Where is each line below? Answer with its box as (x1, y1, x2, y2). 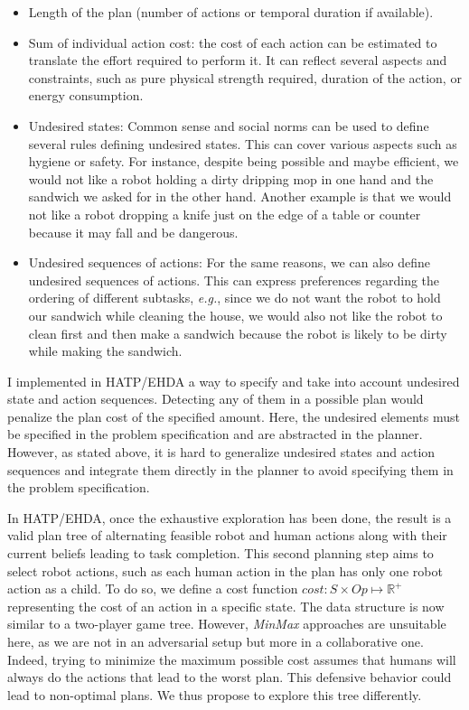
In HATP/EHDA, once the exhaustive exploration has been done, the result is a (7, 508, 452, 527)
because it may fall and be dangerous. (28, 222, 239, 241)
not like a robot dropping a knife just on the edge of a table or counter (28, 204, 421, 223)
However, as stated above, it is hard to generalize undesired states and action (7, 443, 436, 462)
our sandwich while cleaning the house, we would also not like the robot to (28, 305, 443, 324)
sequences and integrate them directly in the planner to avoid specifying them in (7, 460, 454, 479)
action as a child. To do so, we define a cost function (7, 579, 298, 598)
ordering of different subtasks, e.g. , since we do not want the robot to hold (28, 288, 441, 307)
